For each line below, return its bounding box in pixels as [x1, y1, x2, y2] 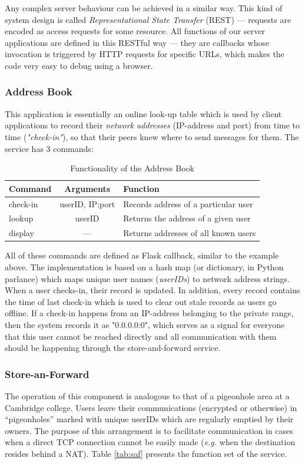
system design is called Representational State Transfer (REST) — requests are [5, 13, 291, 25]
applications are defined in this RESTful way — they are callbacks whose [5, 36, 270, 48]
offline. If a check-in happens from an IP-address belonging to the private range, [5, 307, 294, 319]
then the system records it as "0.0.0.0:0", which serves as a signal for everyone [5, 318, 285, 330]
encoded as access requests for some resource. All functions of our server [5, 25, 265, 37]
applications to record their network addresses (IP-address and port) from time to [5, 119, 300, 131]
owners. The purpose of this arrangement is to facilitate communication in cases [5, 424, 293, 436]
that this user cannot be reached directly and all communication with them [5, 330, 277, 342]
